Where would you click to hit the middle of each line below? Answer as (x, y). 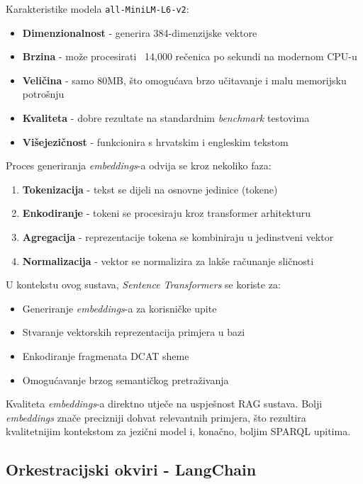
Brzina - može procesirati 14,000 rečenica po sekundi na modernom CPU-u (190, 56)
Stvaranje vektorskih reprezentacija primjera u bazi (134, 332)
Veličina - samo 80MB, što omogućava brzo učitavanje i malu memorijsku (184, 80)
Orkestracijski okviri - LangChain (131, 469)
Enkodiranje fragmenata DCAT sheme (106, 355)
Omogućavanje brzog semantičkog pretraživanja (125, 379)
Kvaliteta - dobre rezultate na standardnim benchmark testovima (166, 118)
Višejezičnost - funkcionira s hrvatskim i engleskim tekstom (155, 141)
